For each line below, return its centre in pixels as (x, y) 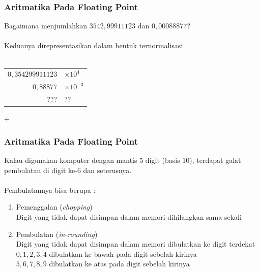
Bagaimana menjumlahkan (46, 26)
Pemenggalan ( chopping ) (54, 207)
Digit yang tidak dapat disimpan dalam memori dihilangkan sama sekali (129, 216)
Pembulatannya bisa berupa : (50, 190)
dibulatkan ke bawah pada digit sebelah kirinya (123, 253)
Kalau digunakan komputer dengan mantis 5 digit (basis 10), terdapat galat (123, 160)
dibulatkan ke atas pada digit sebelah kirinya (119, 264)
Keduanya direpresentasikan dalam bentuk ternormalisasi (94, 45)
